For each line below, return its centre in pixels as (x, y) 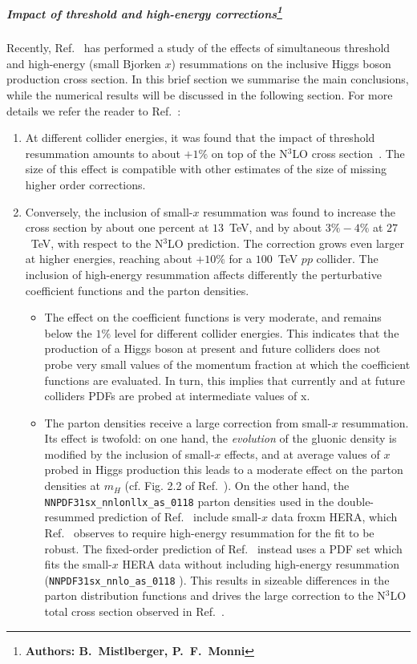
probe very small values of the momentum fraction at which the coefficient (227, 364)
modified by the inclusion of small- (130, 453)
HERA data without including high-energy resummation (261, 564)
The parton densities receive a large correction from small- (188, 422)
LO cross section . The (348, 153)
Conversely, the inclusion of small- (109, 211)
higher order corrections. (85, 184)
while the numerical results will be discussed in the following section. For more (200, 95)
